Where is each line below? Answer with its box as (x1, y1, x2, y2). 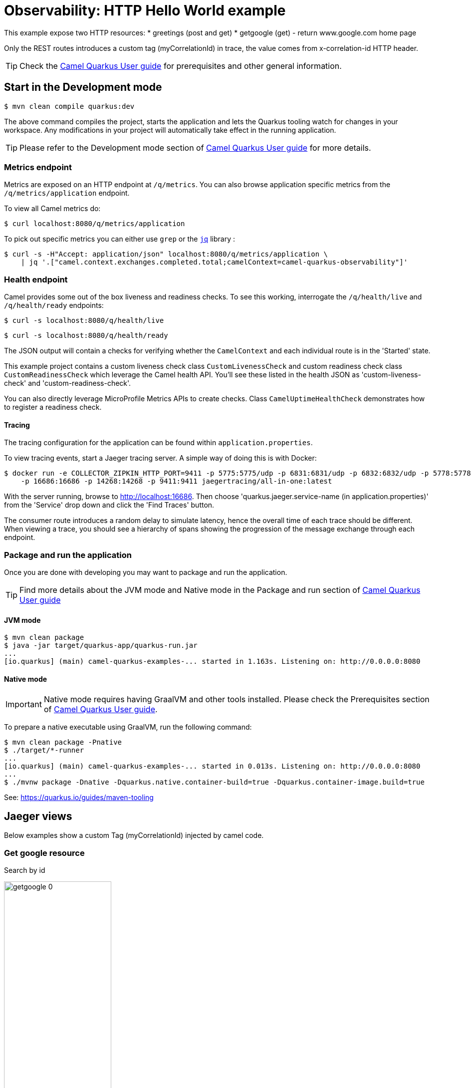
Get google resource (4, 847, 85, 858)
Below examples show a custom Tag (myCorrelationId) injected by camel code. (4, 831, 264, 840)
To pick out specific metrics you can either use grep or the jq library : (4, 235, 235, 244)
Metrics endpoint (4, 162, 72, 172)
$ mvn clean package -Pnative (4, 738, 122, 746)
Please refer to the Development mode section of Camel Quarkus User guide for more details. (19, 142, 371, 153)
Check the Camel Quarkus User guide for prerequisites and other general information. (19, 60, 342, 71)
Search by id (4, 866, 45, 875)
